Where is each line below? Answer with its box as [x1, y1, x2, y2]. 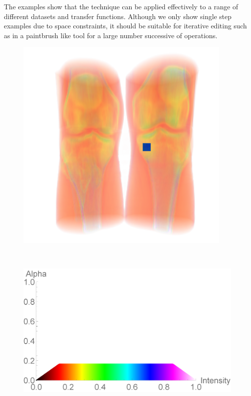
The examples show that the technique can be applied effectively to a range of [4, 1, 238, 11]
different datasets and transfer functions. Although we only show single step [4, 11, 231, 21]
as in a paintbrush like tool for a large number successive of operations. [4, 30, 218, 40]
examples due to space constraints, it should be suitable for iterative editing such [4, 21, 247, 31]
